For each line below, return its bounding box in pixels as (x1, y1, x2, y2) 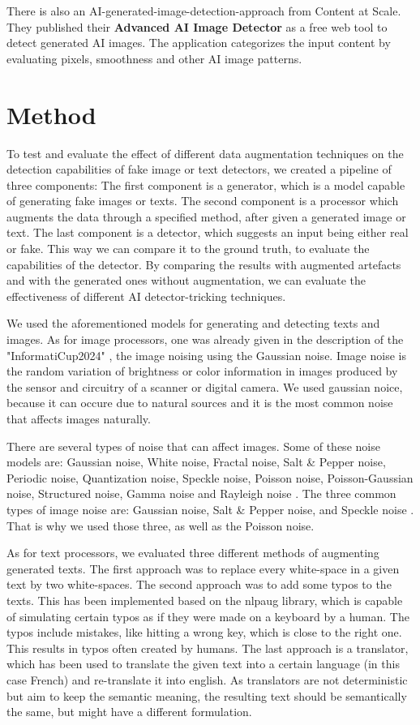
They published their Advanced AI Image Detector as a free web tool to (6, 18, 388, 35)
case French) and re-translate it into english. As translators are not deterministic (6, 671, 408, 688)
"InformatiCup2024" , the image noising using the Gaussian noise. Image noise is (6, 346, 406, 363)
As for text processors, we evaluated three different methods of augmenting (6, 544, 379, 561)
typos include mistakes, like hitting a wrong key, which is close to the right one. (6, 624, 402, 641)
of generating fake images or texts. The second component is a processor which (6, 192, 399, 209)
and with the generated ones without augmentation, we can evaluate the (6, 272, 366, 289)
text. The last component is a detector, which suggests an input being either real (6, 224, 409, 241)
